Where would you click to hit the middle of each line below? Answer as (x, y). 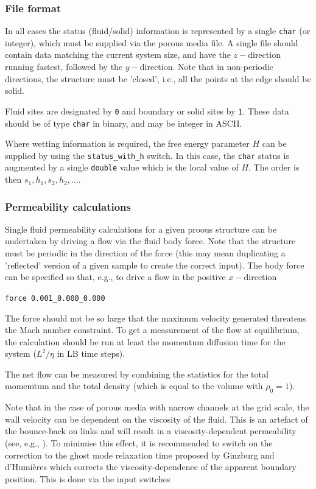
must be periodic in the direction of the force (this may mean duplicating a (145, 253)
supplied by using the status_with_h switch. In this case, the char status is (147, 155)
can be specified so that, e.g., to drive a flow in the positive (115, 277)
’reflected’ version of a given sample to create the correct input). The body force (155, 265)
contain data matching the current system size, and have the (118, 55)
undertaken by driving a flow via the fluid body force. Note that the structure (150, 241)
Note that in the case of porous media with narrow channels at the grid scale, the (157, 407)
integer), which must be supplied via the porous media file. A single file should (152, 42)
